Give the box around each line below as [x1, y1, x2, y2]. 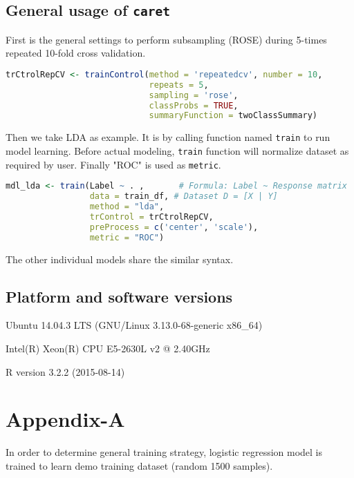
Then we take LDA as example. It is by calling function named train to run [6, 130, 330, 144]
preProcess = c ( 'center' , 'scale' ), [89, 222, 259, 232]
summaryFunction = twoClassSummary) [149, 111, 318, 121]
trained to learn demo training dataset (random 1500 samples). [6, 458, 273, 472]
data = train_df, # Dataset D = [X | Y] [89, 191, 278, 202]
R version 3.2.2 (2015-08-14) [6, 364, 125, 379]
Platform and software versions [6, 285, 233, 307]
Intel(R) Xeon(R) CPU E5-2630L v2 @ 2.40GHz [6, 341, 210, 355]
